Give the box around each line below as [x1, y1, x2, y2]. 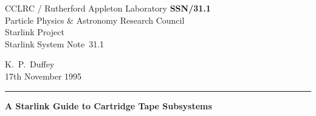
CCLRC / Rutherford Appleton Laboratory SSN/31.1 [5, 2, 211, 14]
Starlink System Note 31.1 [5, 37, 105, 50]
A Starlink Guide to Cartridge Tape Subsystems [5, 99, 212, 112]
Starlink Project [5, 26, 64, 38]
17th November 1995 [5, 69, 82, 82]
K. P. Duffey [5, 58, 55, 70]
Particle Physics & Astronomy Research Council [5, 13, 185, 26]
